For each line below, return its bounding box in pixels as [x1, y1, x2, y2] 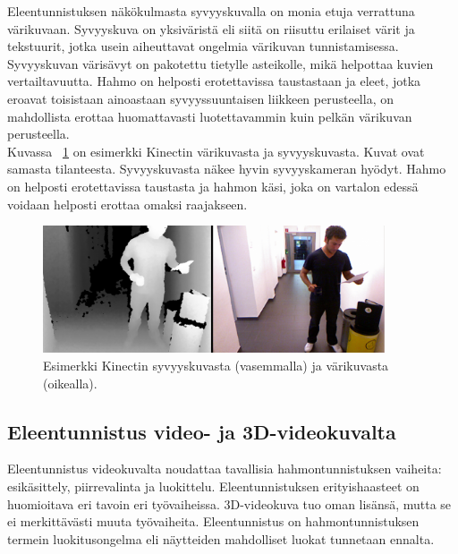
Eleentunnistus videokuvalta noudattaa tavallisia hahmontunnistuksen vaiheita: [7, 459, 442, 478]
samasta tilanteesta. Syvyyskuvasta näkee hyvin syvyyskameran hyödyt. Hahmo [7, 159, 446, 178]
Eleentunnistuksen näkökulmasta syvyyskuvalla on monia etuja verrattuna [7, 2, 415, 20]
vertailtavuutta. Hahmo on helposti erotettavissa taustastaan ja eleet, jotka [7, 72, 421, 90]
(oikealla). [43, 373, 98, 392]
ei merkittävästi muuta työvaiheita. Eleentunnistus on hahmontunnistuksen [7, 512, 420, 531]
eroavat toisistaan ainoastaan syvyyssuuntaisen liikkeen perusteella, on [7, 89, 394, 107]
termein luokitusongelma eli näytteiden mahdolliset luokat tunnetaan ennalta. [7, 529, 435, 548]
